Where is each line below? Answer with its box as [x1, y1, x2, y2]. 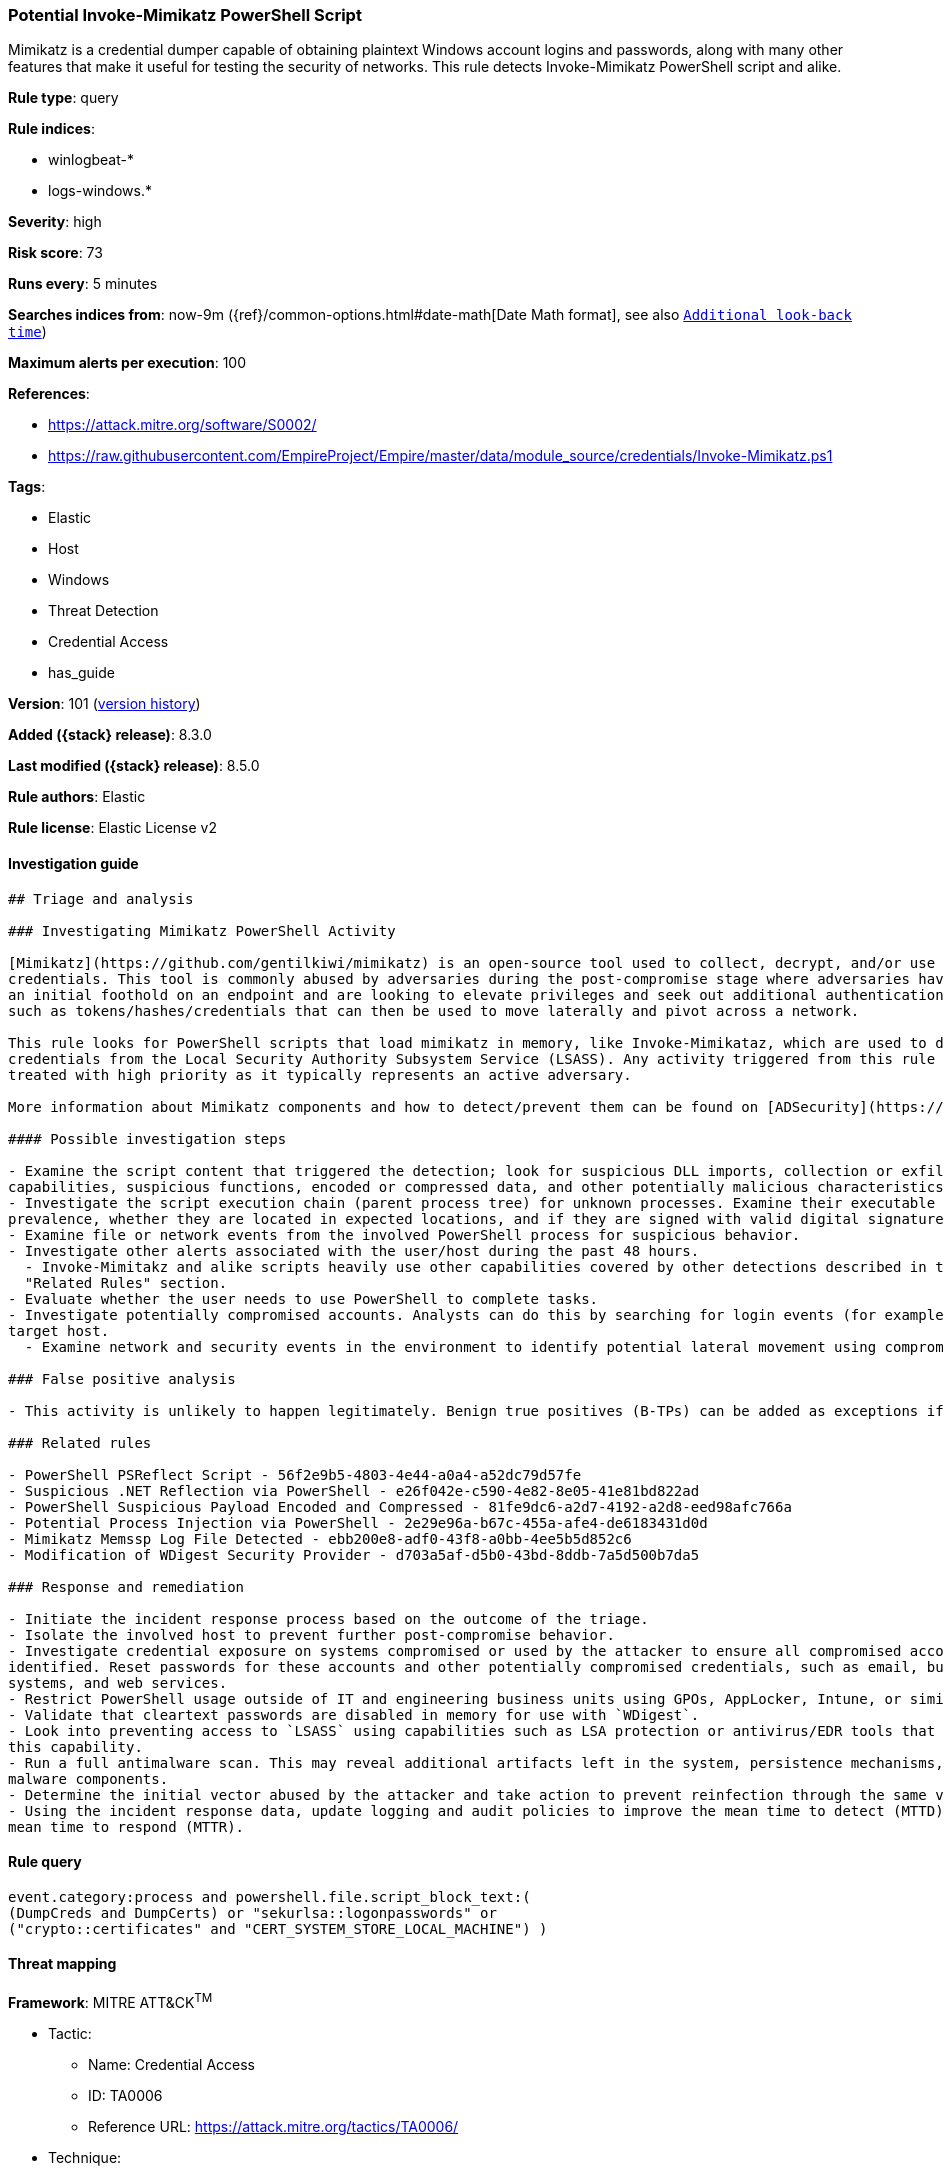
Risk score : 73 [8, 244, 103, 262]
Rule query [8, 1853, 82, 1871]
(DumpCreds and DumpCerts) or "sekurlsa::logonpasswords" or [8, 1904, 497, 1921]
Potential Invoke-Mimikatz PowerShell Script [8, 5, 362, 25]
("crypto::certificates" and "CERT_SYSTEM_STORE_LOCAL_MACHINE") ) [8, 1920, 548, 1937]
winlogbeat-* [48, 151, 134, 169]
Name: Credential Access [88, 2055, 255, 2073]
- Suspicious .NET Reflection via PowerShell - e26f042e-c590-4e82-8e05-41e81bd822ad [8, 1482, 700, 1499]
